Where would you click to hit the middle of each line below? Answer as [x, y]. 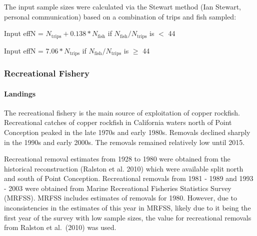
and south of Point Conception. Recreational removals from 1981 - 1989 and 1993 [129, 178]
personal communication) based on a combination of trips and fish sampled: [120, 16]
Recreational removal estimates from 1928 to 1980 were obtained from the [117, 159]
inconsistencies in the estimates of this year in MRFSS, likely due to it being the [127, 208]
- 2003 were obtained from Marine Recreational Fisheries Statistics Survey [118, 188]
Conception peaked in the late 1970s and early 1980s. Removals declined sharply [127, 132]
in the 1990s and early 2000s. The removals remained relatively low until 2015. [124, 142]
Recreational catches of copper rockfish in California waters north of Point [118, 122]
